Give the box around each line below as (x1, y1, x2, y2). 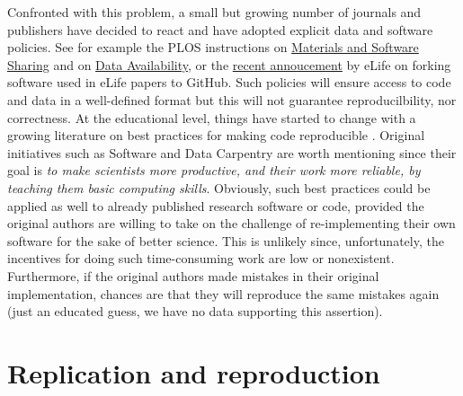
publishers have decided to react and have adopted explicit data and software (7, 20, 433, 39)
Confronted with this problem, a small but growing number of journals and (7, 3, 422, 21)
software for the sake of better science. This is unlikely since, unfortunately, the (7, 231, 444, 250)
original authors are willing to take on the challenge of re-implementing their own (7, 214, 456, 233)
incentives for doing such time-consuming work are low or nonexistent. (7, 249, 395, 268)
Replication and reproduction (7, 354, 380, 391)
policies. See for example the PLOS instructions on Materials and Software (7, 38, 419, 57)
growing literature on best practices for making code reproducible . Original (7, 126, 425, 145)
